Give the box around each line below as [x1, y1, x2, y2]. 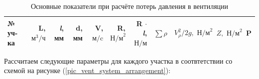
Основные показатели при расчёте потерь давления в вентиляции [30, 1, 229, 11]
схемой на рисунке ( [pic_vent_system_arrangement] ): [4, 65, 171, 76]
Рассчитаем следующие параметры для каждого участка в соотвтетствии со [4, 55, 233, 66]
